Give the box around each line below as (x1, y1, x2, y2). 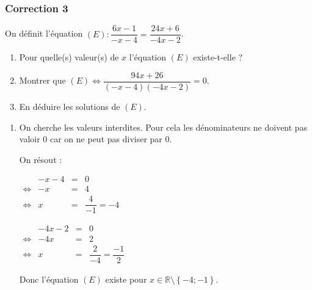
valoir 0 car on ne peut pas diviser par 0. (19, 132, 172, 145)
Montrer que (19, 74, 66, 87)
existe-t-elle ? (193, 51, 243, 63)
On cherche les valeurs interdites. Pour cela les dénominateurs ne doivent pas (19, 120, 308, 133)
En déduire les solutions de (19, 100, 120, 112)
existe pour (105, 272, 147, 285)
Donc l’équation (19, 272, 79, 285)
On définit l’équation (5, 27, 83, 40)
